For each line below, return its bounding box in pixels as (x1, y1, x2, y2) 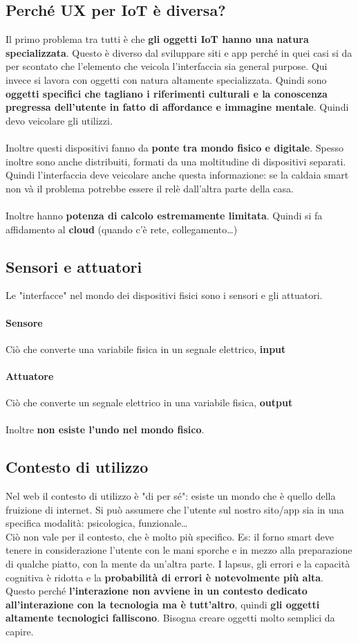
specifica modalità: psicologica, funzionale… (6, 516, 188, 530)
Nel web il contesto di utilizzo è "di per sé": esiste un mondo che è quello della (6, 489, 336, 503)
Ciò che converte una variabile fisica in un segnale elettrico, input (6, 341, 286, 356)
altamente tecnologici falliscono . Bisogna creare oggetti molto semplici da (6, 610, 335, 625)
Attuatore (6, 368, 54, 383)
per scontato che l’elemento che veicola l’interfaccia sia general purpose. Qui (6, 59, 328, 73)
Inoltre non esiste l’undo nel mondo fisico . (6, 422, 205, 437)
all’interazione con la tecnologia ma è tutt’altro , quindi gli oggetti (6, 597, 320, 611)
